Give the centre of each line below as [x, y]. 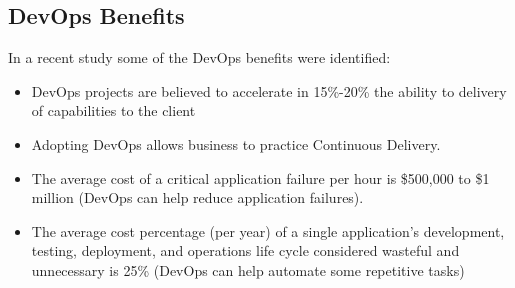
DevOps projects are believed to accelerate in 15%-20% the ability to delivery [269, 90]
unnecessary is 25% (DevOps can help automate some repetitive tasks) [248, 269]
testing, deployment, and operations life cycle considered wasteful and [245, 250]
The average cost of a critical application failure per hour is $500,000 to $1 [260, 177]
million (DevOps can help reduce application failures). [197, 197]
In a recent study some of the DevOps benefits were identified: [199, 57]
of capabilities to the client [113, 110]
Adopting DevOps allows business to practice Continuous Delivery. [236, 143]
